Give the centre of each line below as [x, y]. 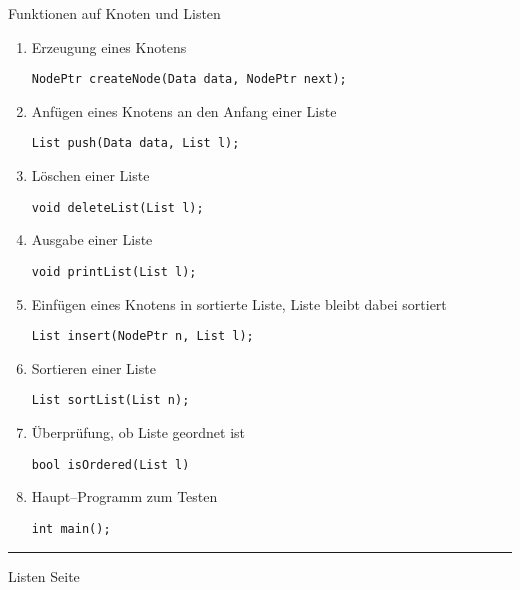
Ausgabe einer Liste [92, 239]
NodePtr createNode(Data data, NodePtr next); [189, 79]
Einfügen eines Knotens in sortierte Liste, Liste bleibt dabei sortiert [239, 303]
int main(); [71, 528]
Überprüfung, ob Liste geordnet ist [138, 432]
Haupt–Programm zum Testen [124, 496]
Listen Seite [44, 575]
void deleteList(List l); [117, 207]
